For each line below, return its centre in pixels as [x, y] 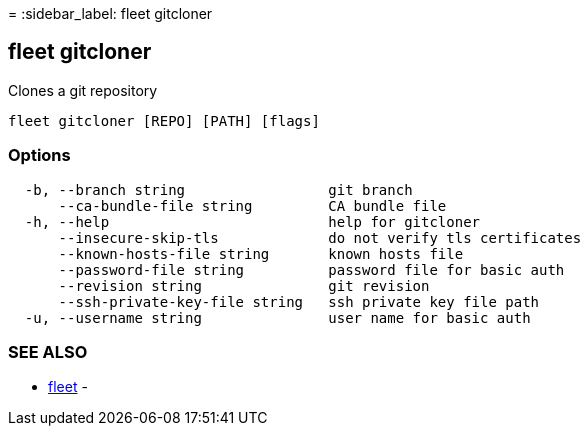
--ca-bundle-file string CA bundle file [252, 205]
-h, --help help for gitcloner [252, 221]
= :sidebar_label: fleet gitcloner [110, 13]
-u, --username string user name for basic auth [277, 317]
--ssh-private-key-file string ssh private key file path [299, 301]
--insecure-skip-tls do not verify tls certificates [320, 237]
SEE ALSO [48, 351]
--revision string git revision [244, 285]
